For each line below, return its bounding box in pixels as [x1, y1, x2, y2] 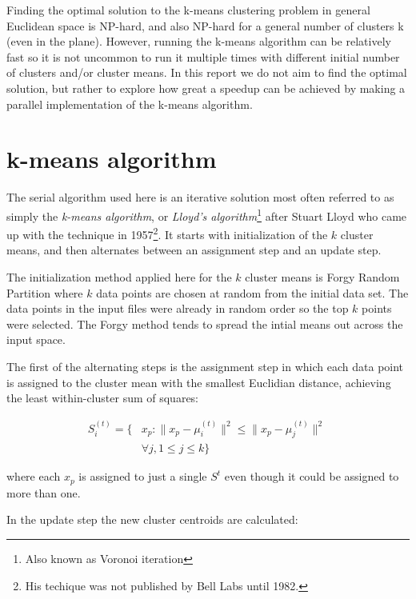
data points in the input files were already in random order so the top [6, 300, 349, 317]
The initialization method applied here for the [6, 268, 232, 285]
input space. [6, 331, 66, 348]
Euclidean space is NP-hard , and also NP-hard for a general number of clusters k [6, 17, 404, 34]
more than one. [6, 484, 81, 501]
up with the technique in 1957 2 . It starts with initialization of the [6, 224, 328, 242]
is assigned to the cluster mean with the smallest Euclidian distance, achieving [6, 373, 391, 390]
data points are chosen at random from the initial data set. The [96, 284, 409, 301]
